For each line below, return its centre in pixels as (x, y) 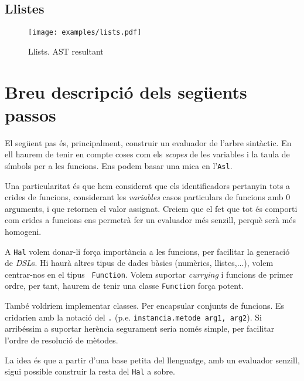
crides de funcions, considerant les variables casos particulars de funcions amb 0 (148, 197)
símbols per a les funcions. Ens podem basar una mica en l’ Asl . (119, 165)
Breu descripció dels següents (126, 91)
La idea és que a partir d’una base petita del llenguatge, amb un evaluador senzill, (152, 360)
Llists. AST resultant (66, 51)
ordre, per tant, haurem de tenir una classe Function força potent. (124, 286)
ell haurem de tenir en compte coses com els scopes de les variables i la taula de (147, 154)
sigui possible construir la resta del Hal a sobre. (90, 371)
